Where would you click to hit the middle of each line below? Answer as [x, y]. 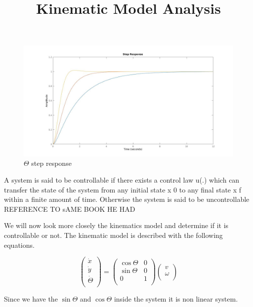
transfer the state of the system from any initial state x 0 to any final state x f [123, 189]
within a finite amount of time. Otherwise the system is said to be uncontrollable [127, 199]
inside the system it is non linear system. [176, 298]
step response [51, 163]
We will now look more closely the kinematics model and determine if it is [116, 225]
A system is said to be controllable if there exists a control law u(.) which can [122, 179]
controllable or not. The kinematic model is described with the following [113, 235]
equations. [19, 245]
